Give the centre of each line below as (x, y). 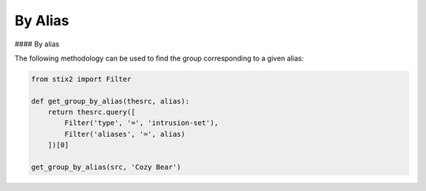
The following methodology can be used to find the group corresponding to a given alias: (159, 58)
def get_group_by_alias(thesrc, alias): (110, 101)
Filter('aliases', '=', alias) (125, 134)
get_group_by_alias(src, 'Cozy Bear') (106, 167)
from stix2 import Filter (81, 79)
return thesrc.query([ (92, 112)
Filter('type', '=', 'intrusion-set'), (141, 123)
